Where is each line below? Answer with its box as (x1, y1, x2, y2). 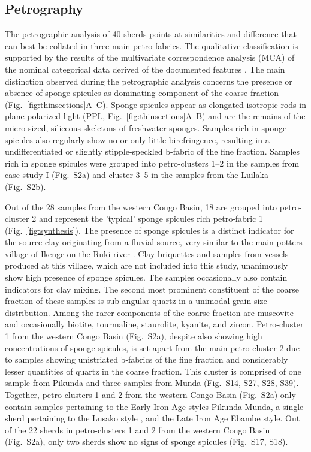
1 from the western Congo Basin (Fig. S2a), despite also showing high (5, 330, 262, 342)
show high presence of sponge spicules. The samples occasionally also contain (5, 271, 288, 284)
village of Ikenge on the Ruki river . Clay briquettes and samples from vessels (5, 247, 289, 260)
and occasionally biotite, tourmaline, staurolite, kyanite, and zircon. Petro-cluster (5, 318, 304, 330)
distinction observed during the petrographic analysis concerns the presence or (5, 74, 292, 87)
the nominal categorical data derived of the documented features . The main (5, 62, 285, 75)
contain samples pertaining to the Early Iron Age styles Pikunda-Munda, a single (5, 400, 304, 412)
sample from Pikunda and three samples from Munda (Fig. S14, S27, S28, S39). (5, 376, 299, 389)
